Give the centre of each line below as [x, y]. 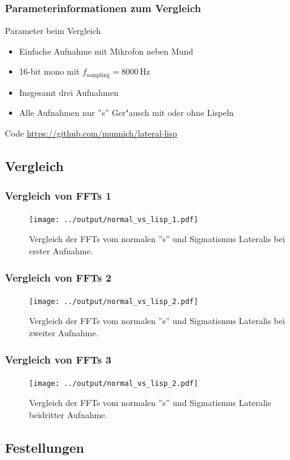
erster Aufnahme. [61, 250]
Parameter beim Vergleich [53, 31]
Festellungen [45, 447]
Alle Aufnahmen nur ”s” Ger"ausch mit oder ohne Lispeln [127, 113]
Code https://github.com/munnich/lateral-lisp [91, 133]
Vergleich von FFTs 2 [58, 278]
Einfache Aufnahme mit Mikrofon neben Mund [106, 51]
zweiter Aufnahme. [64, 332]
